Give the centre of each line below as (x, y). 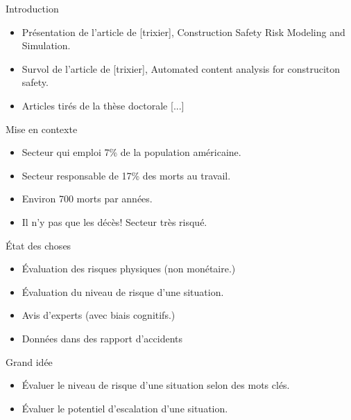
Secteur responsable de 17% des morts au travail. (126, 175)
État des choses (38, 245)
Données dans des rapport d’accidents (102, 338)
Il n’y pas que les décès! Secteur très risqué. (114, 221)
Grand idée (29, 361)
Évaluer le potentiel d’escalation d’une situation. (125, 408)
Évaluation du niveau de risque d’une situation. (123, 291)
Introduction (32, 8)
